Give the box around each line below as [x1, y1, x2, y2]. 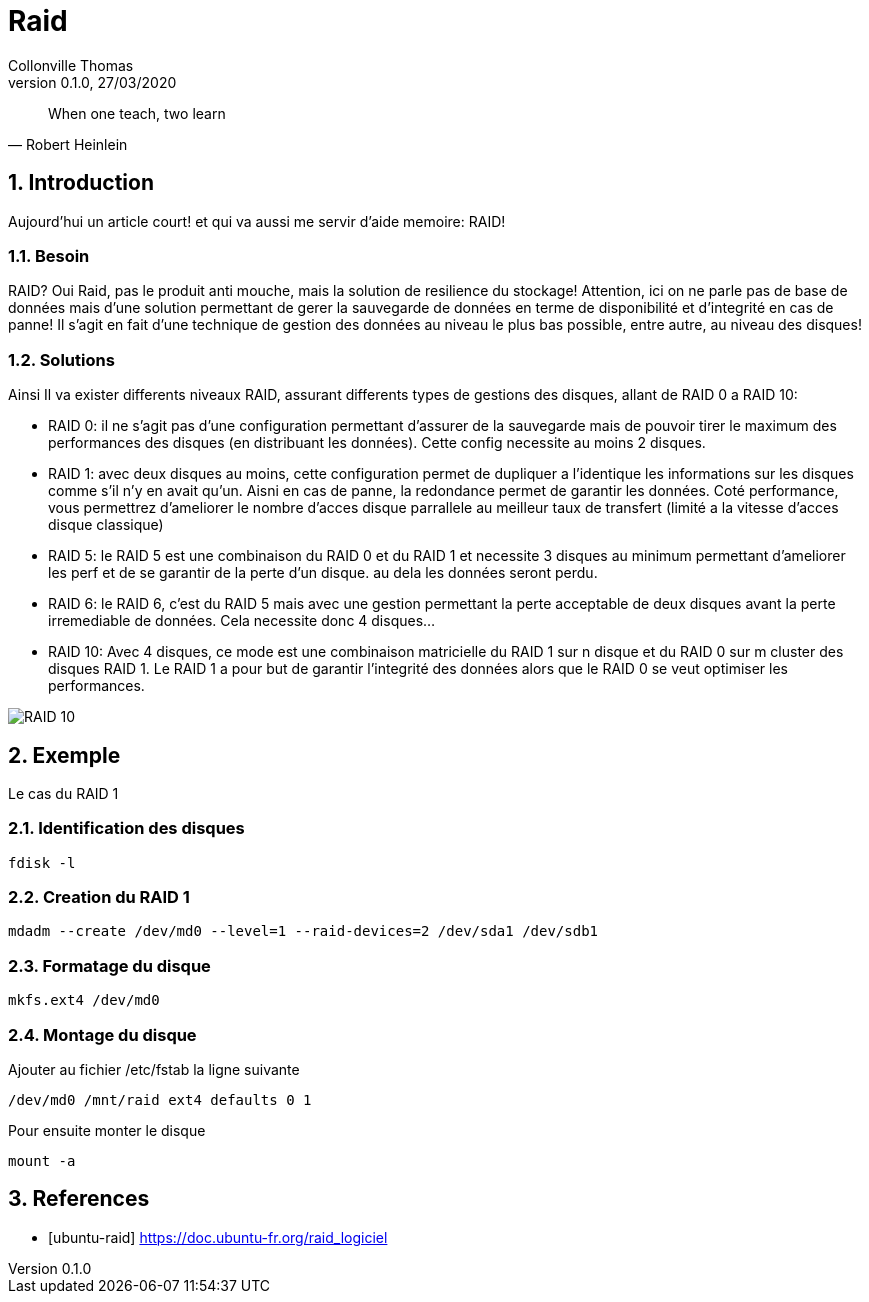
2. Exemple [8, 742, 121, 768]
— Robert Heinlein [8, 135, 128, 153]
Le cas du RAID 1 [8, 784, 119, 802]
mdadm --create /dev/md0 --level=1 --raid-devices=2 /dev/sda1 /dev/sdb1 [8, 923, 599, 940]
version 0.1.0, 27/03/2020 [8, 73, 177, 91]
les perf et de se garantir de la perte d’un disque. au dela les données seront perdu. [48, 564, 598, 582]
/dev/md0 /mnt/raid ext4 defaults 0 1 [8, 1091, 312, 1108]
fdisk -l [8, 854, 76, 871]
